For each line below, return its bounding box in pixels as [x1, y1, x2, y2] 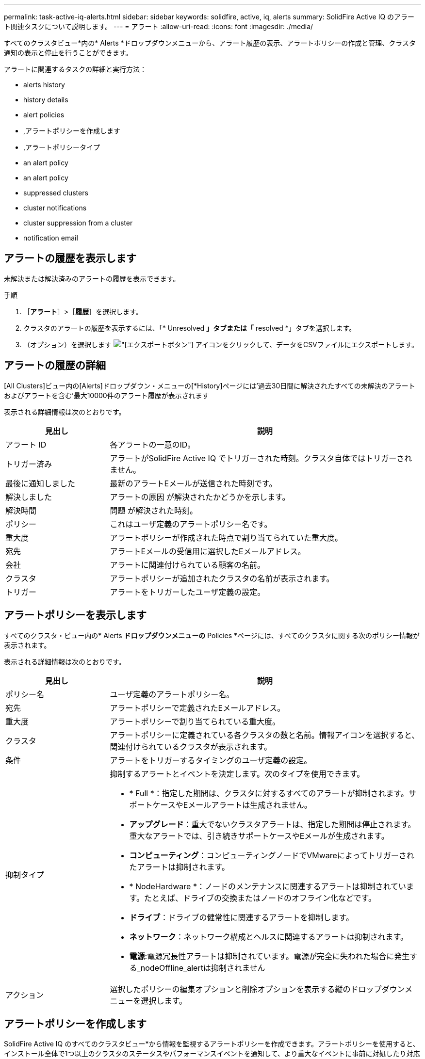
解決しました [5, 492, 52, 502]
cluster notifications [23, 204, 87, 212]
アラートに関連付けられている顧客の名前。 [110, 560, 265, 570]
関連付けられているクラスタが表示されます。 [110, 741, 272, 752]
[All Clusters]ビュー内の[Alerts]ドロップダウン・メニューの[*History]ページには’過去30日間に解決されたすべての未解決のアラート [4, 381, 415, 390]
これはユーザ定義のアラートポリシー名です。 [110, 519, 272, 529]
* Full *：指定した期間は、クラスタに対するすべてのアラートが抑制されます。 [129, 788, 409, 798]
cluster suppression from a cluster [23, 219, 133, 227]
